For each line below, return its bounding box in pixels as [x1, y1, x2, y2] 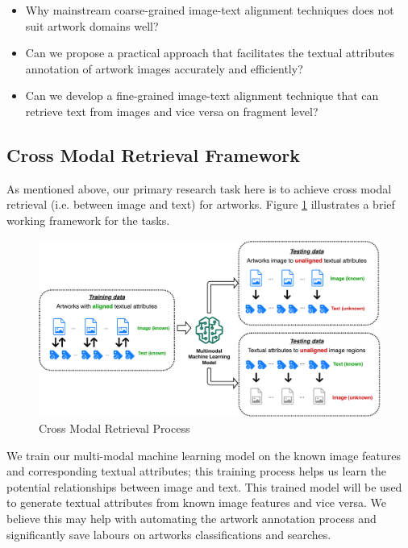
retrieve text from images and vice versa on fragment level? [25, 102, 318, 119]
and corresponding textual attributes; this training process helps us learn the [6, 463, 386, 479]
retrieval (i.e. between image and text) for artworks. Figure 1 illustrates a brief [6, 196, 395, 213]
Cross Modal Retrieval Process [39, 420, 190, 436]
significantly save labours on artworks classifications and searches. [6, 525, 331, 542]
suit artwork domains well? [25, 17, 159, 34]
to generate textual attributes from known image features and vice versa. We [6, 494, 386, 511]
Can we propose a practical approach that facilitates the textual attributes [25, 44, 395, 61]
